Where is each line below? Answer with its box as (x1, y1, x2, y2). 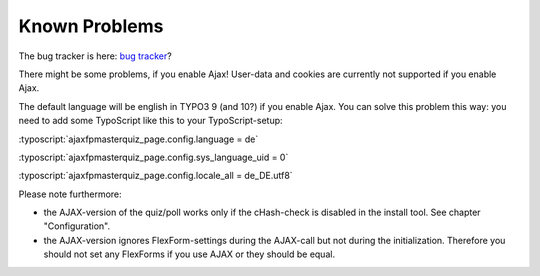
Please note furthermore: (18, 188, 122, 200)
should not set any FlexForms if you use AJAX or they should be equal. (43, 248, 335, 260)
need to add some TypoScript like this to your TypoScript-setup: (18, 115, 284, 127)
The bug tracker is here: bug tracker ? (18, 50, 172, 62)
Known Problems (18, 15, 164, 37)
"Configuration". (43, 220, 111, 232)
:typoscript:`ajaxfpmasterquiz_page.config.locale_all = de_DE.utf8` (18, 170, 294, 182)
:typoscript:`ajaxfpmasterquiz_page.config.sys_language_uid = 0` (18, 151, 289, 163)
